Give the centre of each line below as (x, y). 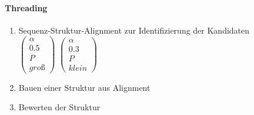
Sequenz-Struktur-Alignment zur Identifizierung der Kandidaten (134, 30)
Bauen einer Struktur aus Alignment (84, 87)
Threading (26, 7)
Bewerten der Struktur (59, 107)
